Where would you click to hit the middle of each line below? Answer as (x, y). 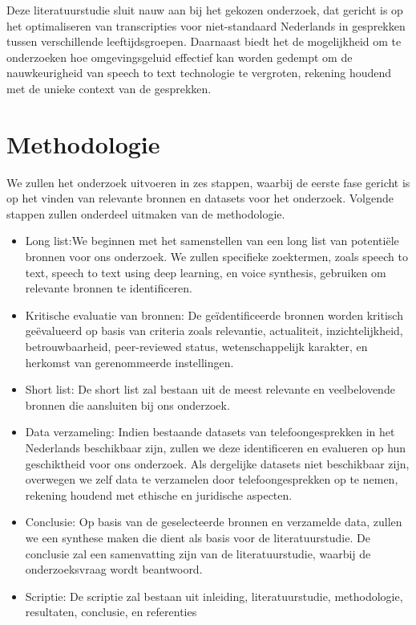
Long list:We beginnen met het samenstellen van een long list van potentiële (212, 241)
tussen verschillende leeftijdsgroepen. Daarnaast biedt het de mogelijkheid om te (204, 41)
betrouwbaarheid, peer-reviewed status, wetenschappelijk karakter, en (196, 347)
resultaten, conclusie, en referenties (111, 612)
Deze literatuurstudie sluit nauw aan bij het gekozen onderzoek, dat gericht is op (205, 10)
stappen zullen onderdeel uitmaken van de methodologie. (146, 213)
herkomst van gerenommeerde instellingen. (129, 362)
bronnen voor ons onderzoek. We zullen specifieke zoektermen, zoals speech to (216, 257)
